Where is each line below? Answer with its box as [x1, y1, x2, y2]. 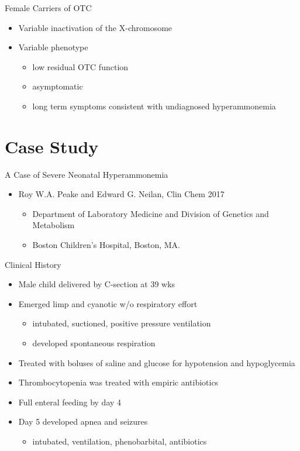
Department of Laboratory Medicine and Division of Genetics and [32, 207, 269, 219]
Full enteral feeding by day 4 [18, 395, 122, 408]
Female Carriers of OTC [5, 2, 92, 13]
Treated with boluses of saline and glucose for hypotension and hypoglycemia [18, 356, 295, 369]
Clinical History [5, 258, 61, 270]
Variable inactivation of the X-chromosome [18, 21, 173, 33]
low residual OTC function [32, 60, 129, 73]
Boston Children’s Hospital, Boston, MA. [32, 239, 180, 251]
